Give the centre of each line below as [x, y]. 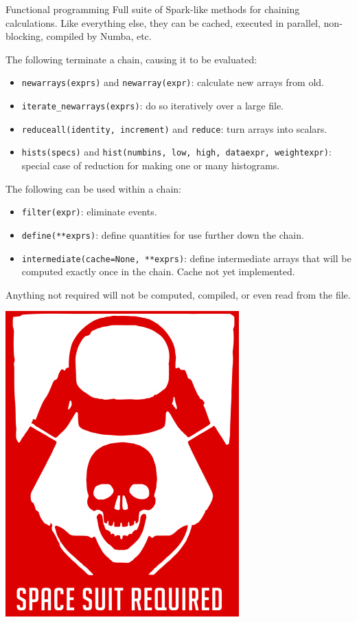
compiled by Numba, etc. [99, 36]
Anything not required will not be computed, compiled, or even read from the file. [178, 294]
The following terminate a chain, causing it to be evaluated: [131, 59]
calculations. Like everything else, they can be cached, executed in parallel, [163, 22]
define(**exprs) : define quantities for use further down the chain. [163, 234]
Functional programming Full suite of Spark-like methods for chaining [153, 9]
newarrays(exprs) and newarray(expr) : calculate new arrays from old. [173, 82]
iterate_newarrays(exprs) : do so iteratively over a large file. [153, 106]
